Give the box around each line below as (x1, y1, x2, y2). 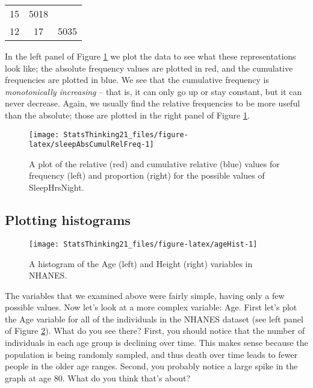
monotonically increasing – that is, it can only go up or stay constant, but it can (5, 85, 302, 97)
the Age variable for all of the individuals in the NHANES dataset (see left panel (5, 312, 303, 325)
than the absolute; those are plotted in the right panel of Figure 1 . (5, 108, 250, 121)
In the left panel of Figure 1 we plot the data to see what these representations (5, 50, 296, 62)
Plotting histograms (5, 211, 131, 229)
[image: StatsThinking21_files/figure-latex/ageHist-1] (29, 239, 258, 248)
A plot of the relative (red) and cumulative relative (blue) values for (29, 157, 280, 170)
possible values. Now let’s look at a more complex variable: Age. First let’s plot (5, 301, 297, 313)
